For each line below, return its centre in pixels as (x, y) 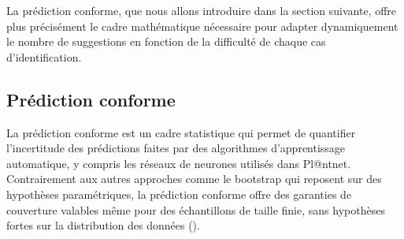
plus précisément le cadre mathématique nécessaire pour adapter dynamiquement (202, 26)
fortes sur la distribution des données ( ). (103, 225)
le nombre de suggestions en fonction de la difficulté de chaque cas (166, 41)
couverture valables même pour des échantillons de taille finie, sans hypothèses (196, 209)
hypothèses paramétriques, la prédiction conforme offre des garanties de (179, 194)
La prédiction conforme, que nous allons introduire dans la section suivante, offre (202, 10)
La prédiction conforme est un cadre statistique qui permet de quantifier (181, 132)
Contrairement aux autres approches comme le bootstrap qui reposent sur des (194, 179)
